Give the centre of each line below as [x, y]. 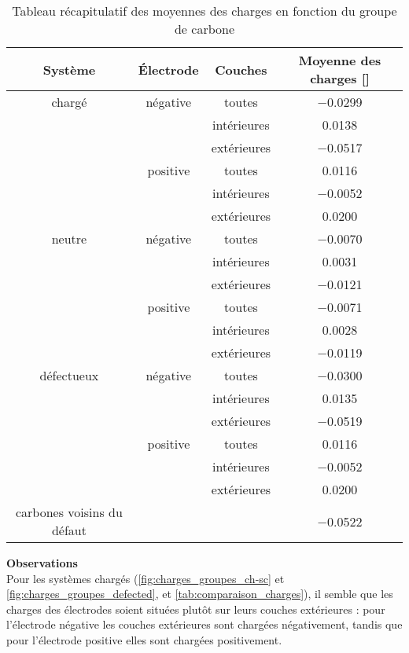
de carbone [204, 29]
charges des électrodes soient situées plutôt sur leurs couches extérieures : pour [196, 609]
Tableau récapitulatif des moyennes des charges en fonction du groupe [204, 11]
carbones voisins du [69, 512]
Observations [42, 563]
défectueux [69, 375]
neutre [69, 238]
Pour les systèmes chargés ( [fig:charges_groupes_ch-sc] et [146, 578]
